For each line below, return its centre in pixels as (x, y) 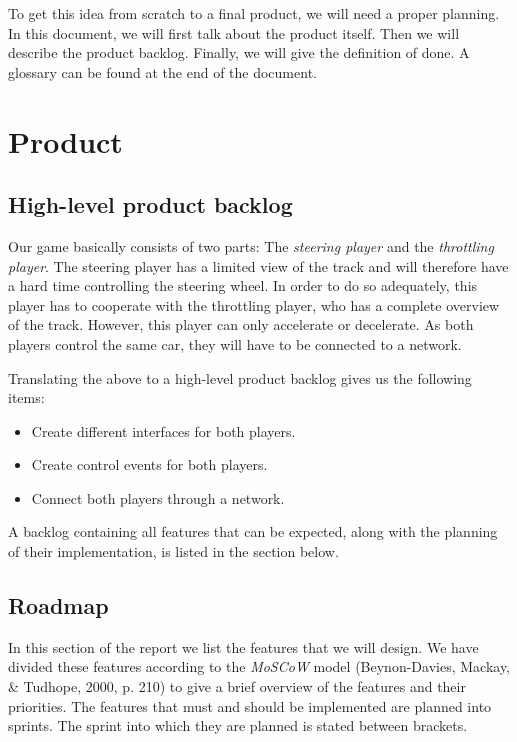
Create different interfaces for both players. (163, 430)
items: (26, 397)
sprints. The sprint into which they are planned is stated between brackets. (238, 725)
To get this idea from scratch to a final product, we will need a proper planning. (254, 13)
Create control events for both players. (149, 464)
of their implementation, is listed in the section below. (173, 551)
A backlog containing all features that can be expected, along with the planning (253, 531)
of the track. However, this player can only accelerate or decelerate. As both (241, 324)
